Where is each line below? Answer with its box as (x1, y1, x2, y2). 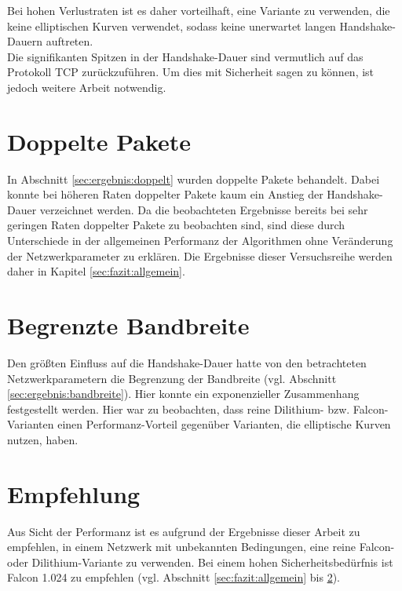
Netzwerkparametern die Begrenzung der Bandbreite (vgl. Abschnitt (7, 370, 337, 386)
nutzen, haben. (7, 431, 79, 447)
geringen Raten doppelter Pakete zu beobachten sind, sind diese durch (7, 217, 345, 233)
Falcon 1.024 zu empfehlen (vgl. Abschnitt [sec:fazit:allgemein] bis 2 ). (7, 569, 340, 586)
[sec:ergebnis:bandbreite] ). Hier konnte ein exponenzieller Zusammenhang (7, 385, 360, 402)
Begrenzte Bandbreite (7, 309, 250, 341)
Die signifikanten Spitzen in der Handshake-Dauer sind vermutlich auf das (7, 48, 364, 64)
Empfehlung (7, 477, 141, 509)
